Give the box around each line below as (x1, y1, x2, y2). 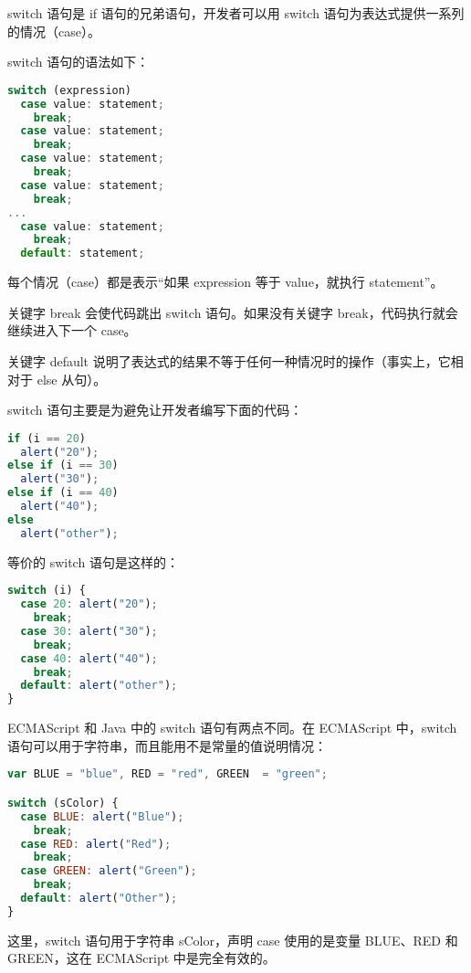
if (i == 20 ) (7, 431, 86, 445)
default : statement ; (20, 247, 145, 260)
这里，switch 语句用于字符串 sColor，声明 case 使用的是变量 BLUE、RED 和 (7, 930, 458, 949)
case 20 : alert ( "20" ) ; (20, 598, 158, 611)
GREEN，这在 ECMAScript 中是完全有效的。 (7, 948, 276, 968)
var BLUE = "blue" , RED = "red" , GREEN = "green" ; (7, 767, 328, 781)
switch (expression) (7, 83, 132, 97)
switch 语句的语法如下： (7, 52, 150, 71)
